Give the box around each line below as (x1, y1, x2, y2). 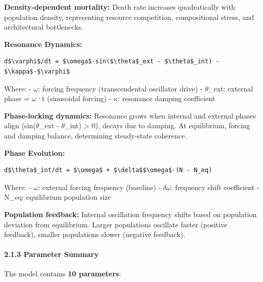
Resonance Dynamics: (4, 38, 82, 49)
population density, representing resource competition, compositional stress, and (4, 11, 254, 22)
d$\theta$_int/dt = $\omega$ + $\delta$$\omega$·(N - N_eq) (4, 167, 213, 174)
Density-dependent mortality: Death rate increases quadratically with (4, 2, 235, 12)
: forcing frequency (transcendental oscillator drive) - (38, 83, 203, 93)
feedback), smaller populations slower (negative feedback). (4, 229, 186, 240)
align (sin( (4, 120, 36, 131)
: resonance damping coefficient (118, 93, 215, 104)
